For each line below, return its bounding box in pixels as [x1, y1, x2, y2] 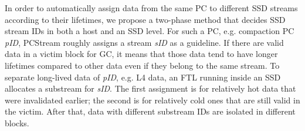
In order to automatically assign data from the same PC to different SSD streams [5, 2, 298, 14]
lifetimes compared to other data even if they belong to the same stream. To [5, 59, 280, 71]
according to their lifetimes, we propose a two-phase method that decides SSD [5, 13, 286, 25]
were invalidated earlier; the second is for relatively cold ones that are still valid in [5, 93, 300, 106]
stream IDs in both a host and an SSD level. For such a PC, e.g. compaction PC [5, 25, 294, 37]
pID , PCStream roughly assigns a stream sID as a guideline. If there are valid [5, 36, 284, 48]
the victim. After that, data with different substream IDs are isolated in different [5, 105, 296, 117]
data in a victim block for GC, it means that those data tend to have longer [5, 48, 278, 60]
